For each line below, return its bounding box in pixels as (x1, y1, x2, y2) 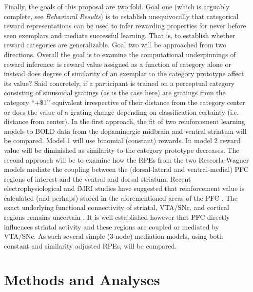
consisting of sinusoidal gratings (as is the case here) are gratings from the (4, 87, 226, 98)
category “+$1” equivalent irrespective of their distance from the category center (4, 97, 245, 107)
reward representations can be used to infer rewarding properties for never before (4, 21, 246, 31)
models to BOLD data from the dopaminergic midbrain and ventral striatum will (4, 125, 247, 136)
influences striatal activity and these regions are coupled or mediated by (4, 221, 219, 231)
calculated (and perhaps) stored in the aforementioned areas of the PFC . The (4, 192, 238, 203)
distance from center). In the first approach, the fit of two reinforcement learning (4, 116, 245, 126)
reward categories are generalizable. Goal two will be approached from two (4, 40, 227, 50)
